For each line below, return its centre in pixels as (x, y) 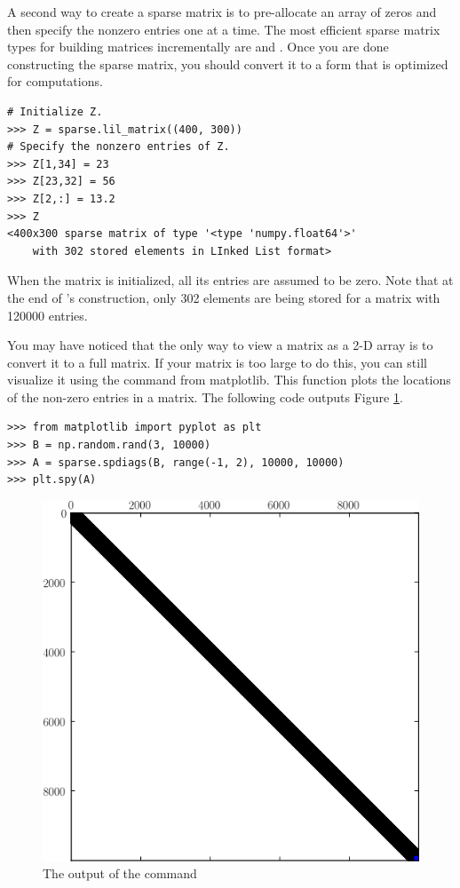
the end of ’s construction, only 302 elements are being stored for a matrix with (224, 297)
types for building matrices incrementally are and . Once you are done (198, 47)
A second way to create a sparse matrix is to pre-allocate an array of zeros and (222, 12)
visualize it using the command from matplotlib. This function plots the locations (229, 380)
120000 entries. (48, 315)
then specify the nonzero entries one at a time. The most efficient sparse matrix (224, 29)
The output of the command (120, 873)
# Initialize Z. (55, 111)
